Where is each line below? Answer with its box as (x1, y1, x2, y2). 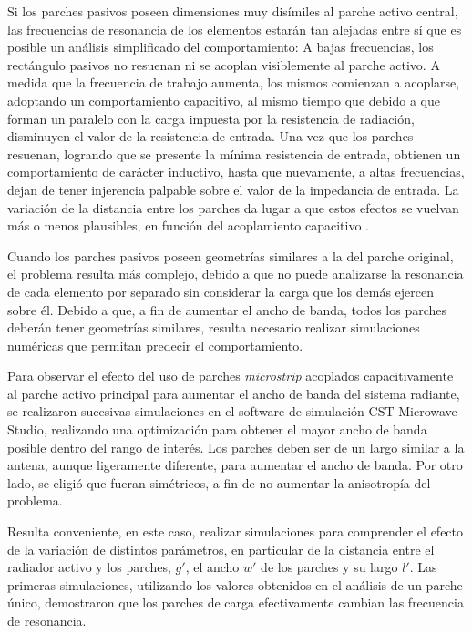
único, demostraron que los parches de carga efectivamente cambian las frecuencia (7, 593, 464, 612)
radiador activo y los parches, (7, 557, 171, 577)
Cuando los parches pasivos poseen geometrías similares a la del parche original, (7, 246, 454, 265)
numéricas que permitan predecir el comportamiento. (7, 335, 303, 354)
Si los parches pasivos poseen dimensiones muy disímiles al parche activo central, (7, 2, 458, 20)
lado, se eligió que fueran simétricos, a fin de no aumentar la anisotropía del (7, 473, 431, 492)
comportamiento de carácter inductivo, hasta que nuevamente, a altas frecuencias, (7, 162, 465, 181)
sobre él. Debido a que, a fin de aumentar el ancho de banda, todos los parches (7, 300, 447, 319)
